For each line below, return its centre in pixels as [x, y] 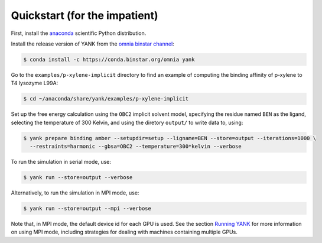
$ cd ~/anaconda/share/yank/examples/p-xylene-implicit [106, 99]
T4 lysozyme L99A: [35, 83]
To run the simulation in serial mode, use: [61, 162]
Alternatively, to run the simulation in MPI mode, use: [75, 193]
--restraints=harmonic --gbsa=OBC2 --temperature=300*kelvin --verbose [136, 147]
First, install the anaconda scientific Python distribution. [79, 33]
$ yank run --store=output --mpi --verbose [87, 208]
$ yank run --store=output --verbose [78, 177]
